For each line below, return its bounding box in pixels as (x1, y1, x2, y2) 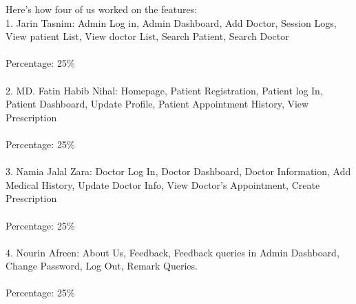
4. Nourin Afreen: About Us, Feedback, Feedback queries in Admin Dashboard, (6, 245, 339, 259)
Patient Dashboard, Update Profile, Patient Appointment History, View (6, 97, 309, 111)
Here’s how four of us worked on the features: (6, 2, 198, 16)
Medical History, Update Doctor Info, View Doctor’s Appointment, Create (6, 177, 320, 192)
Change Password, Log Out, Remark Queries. (6, 259, 198, 273)
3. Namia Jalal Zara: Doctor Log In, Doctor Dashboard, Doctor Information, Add (6, 164, 351, 179)
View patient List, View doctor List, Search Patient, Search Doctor (6, 29, 289, 43)
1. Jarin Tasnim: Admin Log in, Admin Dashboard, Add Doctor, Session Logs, (6, 15, 337, 30)
